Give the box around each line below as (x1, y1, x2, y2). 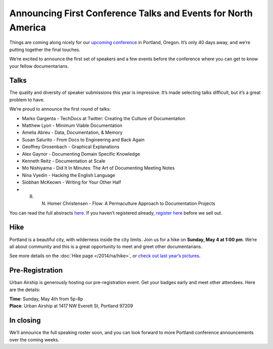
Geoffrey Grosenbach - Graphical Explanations (22, 144, 120, 150)
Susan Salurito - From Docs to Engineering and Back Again (22, 136, 145, 143)
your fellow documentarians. (9, 63, 69, 69)
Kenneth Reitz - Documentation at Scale (22, 158, 106, 164)
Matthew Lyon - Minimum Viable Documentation (22, 122, 122, 128)
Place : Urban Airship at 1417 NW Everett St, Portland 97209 (9, 303, 133, 309)
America (9, 22, 47, 33)
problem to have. (9, 96, 45, 102)
